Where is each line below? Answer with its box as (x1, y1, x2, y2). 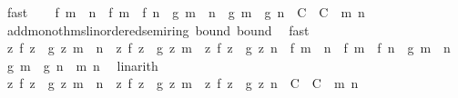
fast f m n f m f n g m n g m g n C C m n (6, 3, 365, 21)
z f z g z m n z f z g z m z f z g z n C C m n (6, 73, 359, 93)
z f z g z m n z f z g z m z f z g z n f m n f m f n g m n (6, 38, 451, 57)
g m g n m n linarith (6, 55, 158, 74)
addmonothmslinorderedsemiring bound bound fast (6, 20, 310, 39)
